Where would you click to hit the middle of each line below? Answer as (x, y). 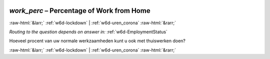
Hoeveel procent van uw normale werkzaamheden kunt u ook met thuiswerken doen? (97, 41)
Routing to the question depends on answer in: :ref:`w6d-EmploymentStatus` (88, 32)
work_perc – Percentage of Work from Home (80, 11)
